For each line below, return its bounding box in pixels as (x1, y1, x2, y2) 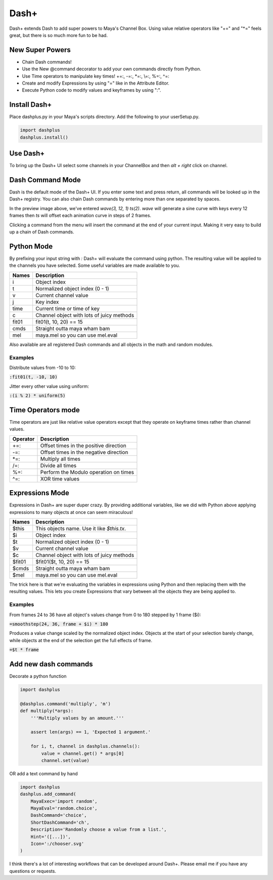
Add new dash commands (9, 660, 93, 668)
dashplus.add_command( (20, 791, 76, 797)
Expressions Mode (9, 489, 69, 497)
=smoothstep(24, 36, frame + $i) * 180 (9, 621, 108, 627)
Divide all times (40, 462, 77, 469)
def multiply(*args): (20, 708, 74, 714)
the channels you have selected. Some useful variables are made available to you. (9, 262, 180, 268)
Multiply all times (40, 455, 81, 462)
